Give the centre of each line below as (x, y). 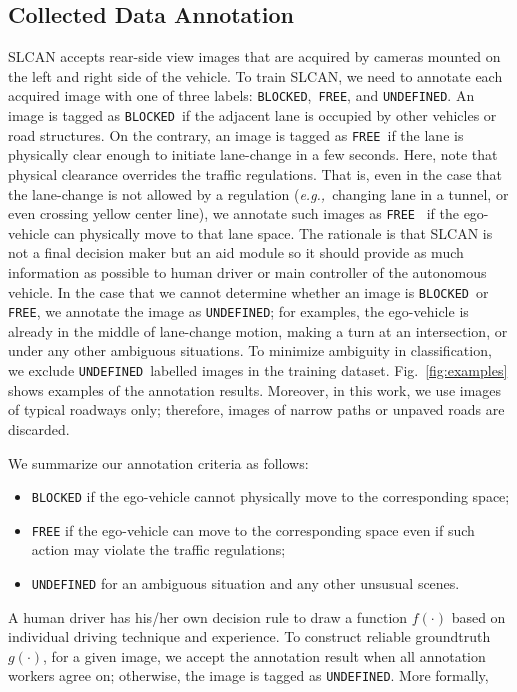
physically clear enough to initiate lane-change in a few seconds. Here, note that (253, 154)
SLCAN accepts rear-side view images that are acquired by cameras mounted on (254, 56)
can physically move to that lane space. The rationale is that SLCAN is (273, 232)
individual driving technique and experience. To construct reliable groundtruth (249, 636)
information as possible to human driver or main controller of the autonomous (247, 271)
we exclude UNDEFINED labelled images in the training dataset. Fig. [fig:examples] (258, 370)
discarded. (39, 428)
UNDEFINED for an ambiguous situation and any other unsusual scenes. (245, 583)
